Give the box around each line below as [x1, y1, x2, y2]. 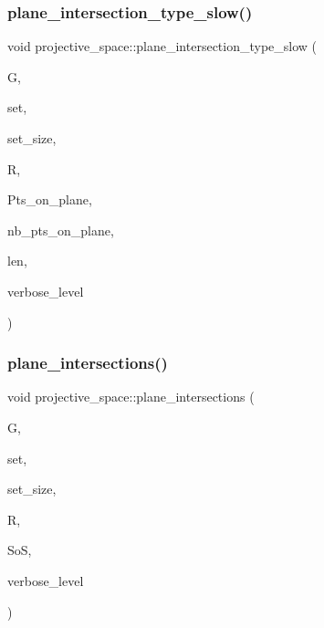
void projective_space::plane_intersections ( [7, 387, 255, 406]
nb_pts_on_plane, [7, 220, 114, 239]
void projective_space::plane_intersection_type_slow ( [7, 37, 318, 56]
